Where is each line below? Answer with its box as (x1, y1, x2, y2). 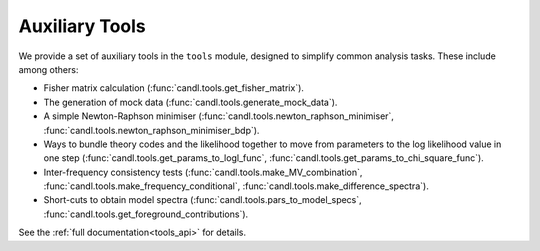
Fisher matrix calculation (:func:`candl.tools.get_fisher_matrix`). (43, 82, 305, 94)
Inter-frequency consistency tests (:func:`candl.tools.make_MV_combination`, (43, 166, 363, 178)
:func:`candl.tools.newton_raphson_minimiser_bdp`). (43, 124, 260, 136)
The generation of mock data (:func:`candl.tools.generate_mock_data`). (43, 96, 338, 108)
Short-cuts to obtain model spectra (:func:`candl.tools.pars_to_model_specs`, (43, 194, 362, 206)
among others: (18, 63, 79, 75)
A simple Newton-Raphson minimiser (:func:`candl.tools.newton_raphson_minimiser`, (43, 110, 395, 122)
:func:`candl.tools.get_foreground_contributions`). (43, 208, 249, 220)
